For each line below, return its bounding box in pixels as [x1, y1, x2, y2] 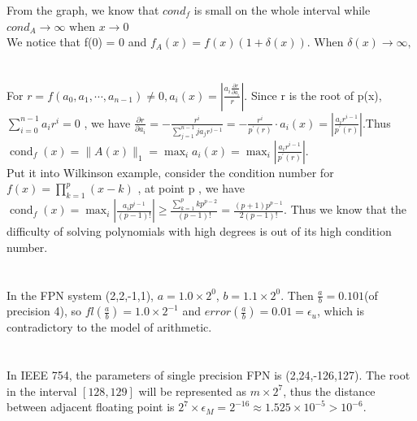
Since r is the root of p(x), [250, 86, 382, 103]
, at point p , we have [137, 180, 245, 197]
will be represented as [138, 382, 247, 399]
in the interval [7, 382, 77, 399]
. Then [280, 286, 314, 303]
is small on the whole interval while [193, 2, 371, 18]
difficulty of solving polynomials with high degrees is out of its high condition [7, 223, 392, 240]
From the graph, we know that [7, 2, 159, 18]
